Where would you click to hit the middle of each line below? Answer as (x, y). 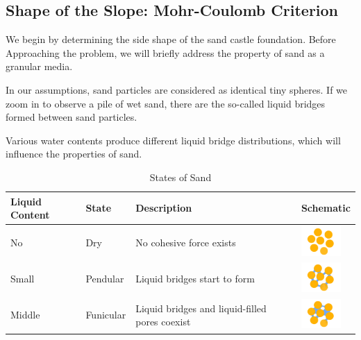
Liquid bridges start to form (195, 279)
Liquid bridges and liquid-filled (201, 308)
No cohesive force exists (186, 242)
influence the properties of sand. (74, 154)
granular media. (39, 66)
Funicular (106, 315)
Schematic (326, 208)
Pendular (105, 279)
